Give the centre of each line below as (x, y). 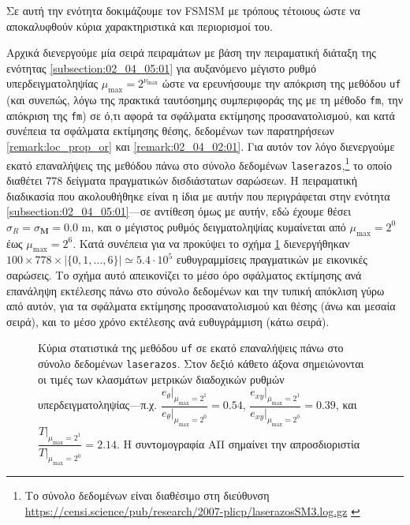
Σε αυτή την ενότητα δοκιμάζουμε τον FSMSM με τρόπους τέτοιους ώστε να (183, 10)
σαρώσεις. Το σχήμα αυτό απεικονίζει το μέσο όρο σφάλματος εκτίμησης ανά (184, 274)
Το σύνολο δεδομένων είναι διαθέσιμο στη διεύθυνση (147, 495)
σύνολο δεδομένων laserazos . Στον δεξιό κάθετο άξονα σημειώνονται (201, 363)
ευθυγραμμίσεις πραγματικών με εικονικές (272, 259)
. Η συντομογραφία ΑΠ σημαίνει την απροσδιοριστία (239, 443)
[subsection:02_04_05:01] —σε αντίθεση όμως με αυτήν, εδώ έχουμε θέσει (179, 211)
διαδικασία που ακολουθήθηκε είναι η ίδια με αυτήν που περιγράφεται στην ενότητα (198, 195)
